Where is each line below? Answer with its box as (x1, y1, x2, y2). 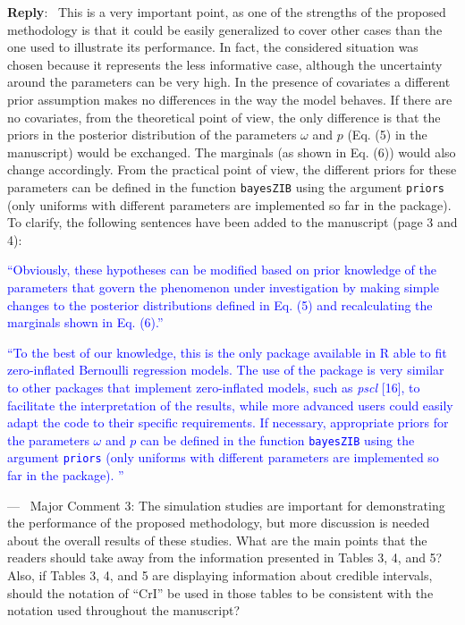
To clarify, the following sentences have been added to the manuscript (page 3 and (7, 213, 458, 232)
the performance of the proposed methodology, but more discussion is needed (7, 513, 430, 532)
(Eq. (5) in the (347, 125, 427, 144)
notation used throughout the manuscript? (7, 601, 241, 620)
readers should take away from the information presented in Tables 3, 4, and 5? (7, 548, 443, 567)
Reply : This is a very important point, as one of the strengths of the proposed (7, 3, 446, 21)
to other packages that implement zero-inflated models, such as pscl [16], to (7, 377, 420, 396)
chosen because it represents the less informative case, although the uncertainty (7, 55, 443, 73)
